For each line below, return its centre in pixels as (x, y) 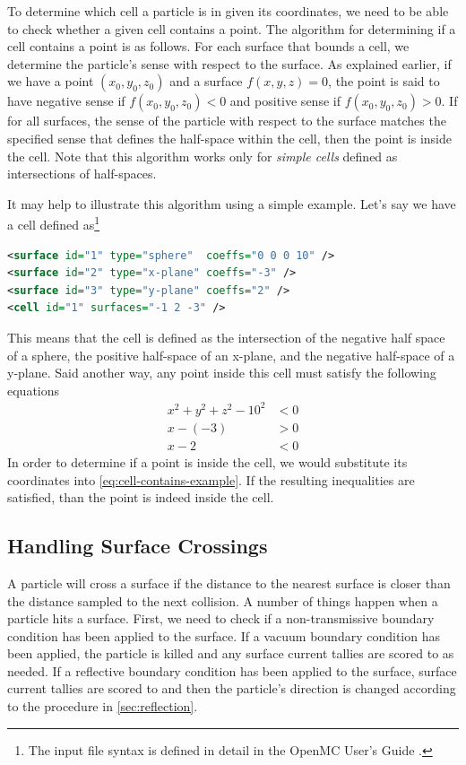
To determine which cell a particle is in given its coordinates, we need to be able (228, 11)
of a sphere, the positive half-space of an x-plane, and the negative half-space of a (231, 355)
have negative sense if (66, 101)
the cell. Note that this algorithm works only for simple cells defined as (203, 156)
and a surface (206, 81)
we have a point (51, 81)
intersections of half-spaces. (82, 174)
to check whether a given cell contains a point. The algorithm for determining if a (232, 28)
